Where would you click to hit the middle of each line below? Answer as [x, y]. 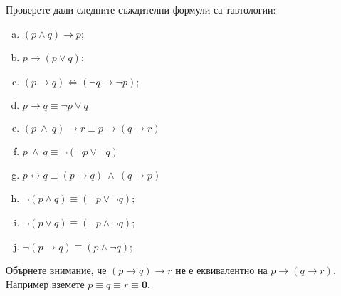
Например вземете [45, 284]
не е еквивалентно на [221, 270]
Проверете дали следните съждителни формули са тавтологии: [141, 9]
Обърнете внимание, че [56, 270]
